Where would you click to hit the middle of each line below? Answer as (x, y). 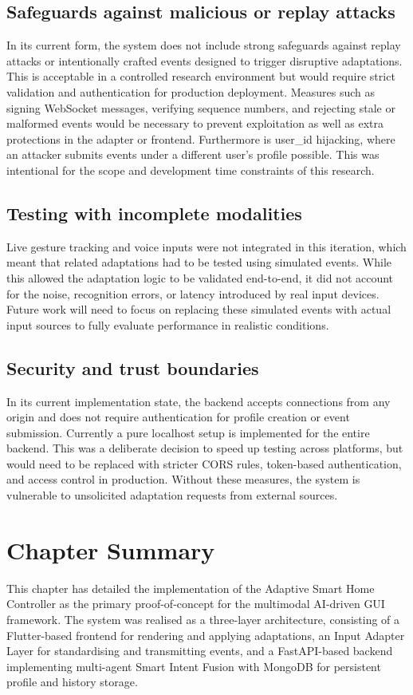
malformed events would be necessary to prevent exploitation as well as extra (195, 123)
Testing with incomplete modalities (154, 213)
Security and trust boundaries (133, 367)
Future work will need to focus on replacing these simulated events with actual (199, 309)
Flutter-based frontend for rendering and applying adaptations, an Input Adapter (206, 635)
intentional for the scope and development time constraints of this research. (191, 170)
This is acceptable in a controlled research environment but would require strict (201, 76)
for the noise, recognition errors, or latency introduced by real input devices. (193, 293)
